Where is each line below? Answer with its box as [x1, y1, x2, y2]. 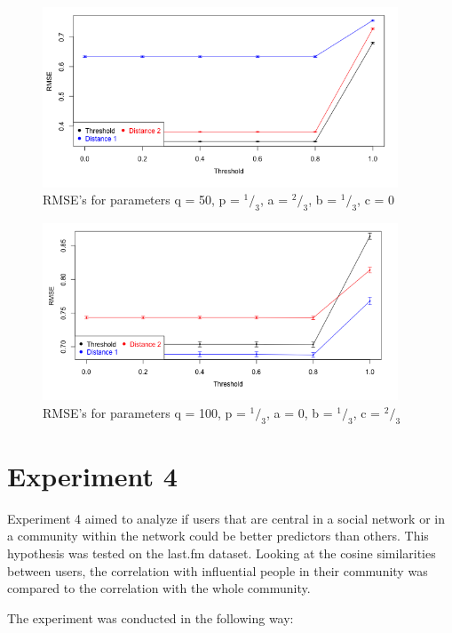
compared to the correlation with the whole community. [7, 579, 311, 597]
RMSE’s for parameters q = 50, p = [43, 190, 240, 209]
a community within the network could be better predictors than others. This [7, 526, 429, 545]
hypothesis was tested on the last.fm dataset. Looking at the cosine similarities [7, 543, 436, 562]
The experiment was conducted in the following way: [7, 608, 294, 627]
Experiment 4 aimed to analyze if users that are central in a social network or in [7, 509, 445, 527]
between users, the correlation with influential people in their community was [7, 561, 428, 580]
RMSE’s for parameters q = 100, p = [43, 403, 246, 421]
